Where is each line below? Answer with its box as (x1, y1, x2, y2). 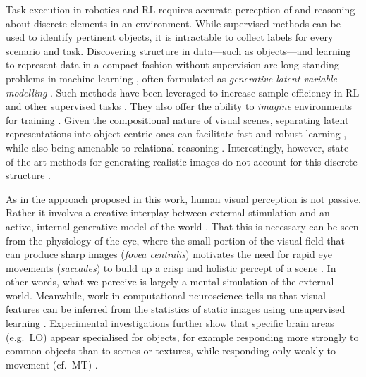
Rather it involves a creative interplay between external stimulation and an (6, 205, 330, 220)
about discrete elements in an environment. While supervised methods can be (6, 16, 341, 30)
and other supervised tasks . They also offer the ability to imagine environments (6, 99, 353, 113)
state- (327, 140, 352, 154)
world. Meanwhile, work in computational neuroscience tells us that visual (6, 288, 326, 302)
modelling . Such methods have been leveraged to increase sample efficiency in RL (6, 85, 360, 99)
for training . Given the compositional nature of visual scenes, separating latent (6, 112, 349, 127)
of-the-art (6, 154, 47, 168)
